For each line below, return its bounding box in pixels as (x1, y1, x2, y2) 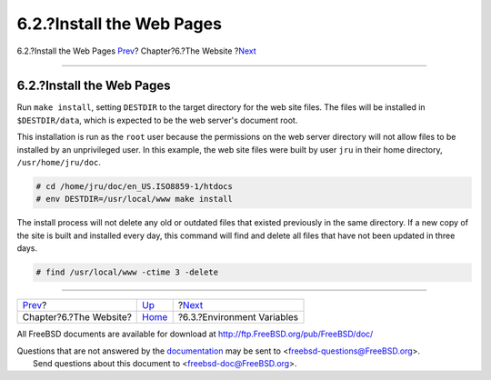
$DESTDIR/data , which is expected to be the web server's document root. (16, 115, 298, 125)
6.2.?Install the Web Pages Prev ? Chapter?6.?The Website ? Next (16, 45, 256, 56)
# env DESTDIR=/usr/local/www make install (35, 194, 234, 205)
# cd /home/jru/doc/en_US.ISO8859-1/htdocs (35, 182, 234, 191)
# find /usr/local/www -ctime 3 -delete (35, 267, 218, 277)
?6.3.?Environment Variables (177, 311, 299, 324)
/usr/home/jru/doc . (16, 157, 102, 168)
